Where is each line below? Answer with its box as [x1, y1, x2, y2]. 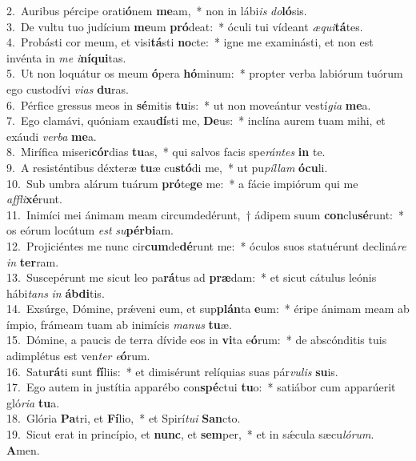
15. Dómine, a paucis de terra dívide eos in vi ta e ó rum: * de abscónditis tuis [6, 331, 387, 348]
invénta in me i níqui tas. [6, 49, 126, 66]
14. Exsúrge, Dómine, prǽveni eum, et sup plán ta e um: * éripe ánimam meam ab [6, 300, 410, 317]
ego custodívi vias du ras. [6, 80, 129, 97]
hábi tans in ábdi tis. [6, 284, 105, 301]
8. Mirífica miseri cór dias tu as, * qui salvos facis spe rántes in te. [6, 143, 326, 160]
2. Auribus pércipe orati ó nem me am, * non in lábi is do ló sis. [6, 2, 307, 18]
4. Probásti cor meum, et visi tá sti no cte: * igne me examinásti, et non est [6, 34, 374, 50]
